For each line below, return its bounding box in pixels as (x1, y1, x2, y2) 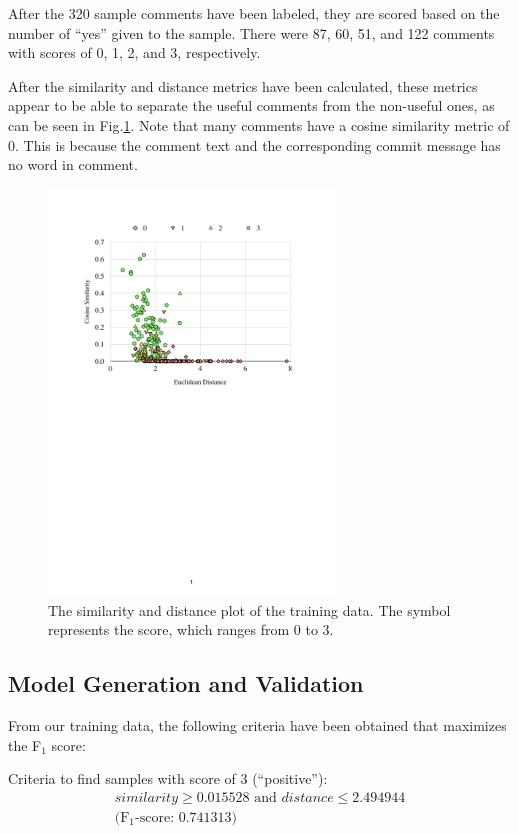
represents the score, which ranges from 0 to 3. (48, 619, 334, 640)
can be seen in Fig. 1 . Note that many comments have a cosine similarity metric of (8, 114, 510, 135)
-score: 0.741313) (135, 810, 238, 825)
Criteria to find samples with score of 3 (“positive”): (8, 768, 328, 789)
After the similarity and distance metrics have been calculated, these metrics (8, 75, 478, 96)
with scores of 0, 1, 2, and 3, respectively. (8, 42, 261, 63)
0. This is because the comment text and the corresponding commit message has (8, 134, 501, 155)
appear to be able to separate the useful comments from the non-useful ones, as (8, 95, 495, 116)
